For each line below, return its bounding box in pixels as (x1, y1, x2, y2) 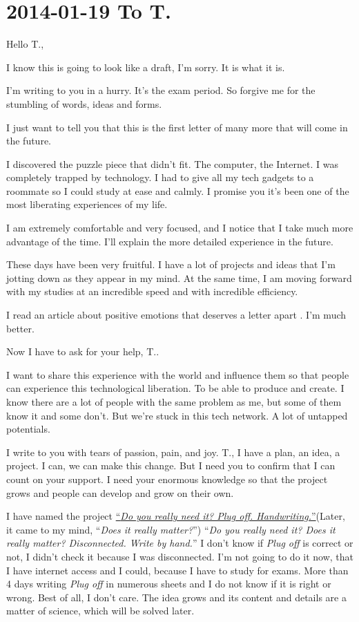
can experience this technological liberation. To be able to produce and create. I (6, 381, 345, 395)
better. (6, 321, 35, 335)
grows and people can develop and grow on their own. (6, 485, 234, 500)
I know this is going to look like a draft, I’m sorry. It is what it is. (6, 59, 285, 74)
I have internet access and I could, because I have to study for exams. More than (6, 563, 349, 577)
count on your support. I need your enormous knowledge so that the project (6, 471, 328, 486)
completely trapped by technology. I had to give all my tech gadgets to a (6, 170, 314, 185)
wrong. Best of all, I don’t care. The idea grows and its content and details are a (6, 590, 347, 604)
